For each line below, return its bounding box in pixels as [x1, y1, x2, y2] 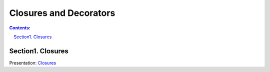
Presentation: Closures [9, 60, 56, 66]
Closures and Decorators [9, 7, 115, 18]
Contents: [9, 25, 31, 31]
